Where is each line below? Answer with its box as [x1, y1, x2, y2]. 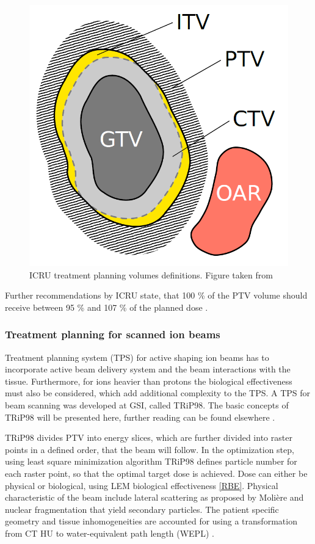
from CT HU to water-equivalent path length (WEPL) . [5, 526, 214, 539]
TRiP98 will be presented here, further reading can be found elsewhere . [5, 410, 275, 423]
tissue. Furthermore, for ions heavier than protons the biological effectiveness [5, 374, 292, 387]
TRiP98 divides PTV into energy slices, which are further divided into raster [5, 431, 292, 444]
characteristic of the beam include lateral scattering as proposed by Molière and [5, 491, 304, 504]
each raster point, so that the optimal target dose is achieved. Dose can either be [5, 466, 308, 479]
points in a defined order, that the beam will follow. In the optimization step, [5, 443, 294, 455]
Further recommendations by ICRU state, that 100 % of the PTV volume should [5, 289, 308, 302]
